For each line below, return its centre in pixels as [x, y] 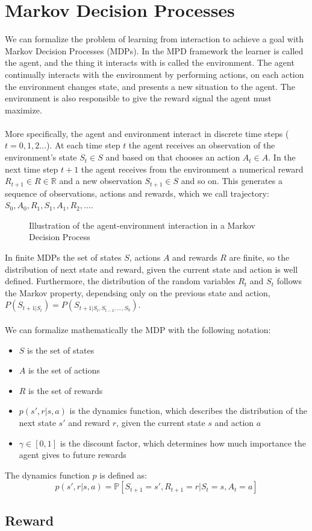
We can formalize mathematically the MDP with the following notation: [138, 330]
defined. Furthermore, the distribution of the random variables [120, 281]
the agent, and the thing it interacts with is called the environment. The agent [150, 62]
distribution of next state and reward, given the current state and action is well [151, 269]
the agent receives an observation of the [202, 145]
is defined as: [123, 475]
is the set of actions [64, 370]
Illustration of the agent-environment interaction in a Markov [142, 225]
